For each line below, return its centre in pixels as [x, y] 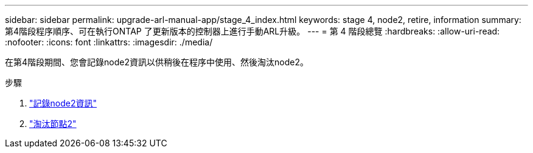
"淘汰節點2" [53, 124]
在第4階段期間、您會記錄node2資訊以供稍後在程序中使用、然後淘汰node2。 [157, 62]
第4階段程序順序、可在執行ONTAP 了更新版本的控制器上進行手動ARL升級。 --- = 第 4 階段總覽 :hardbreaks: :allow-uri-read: [253, 31]
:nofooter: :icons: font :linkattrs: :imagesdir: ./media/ [109, 42]
